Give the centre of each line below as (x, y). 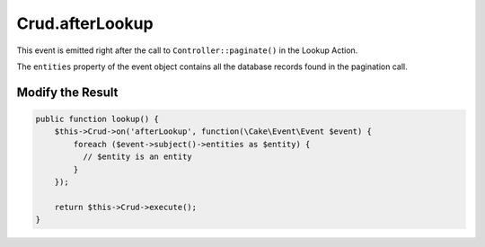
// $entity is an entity (137, 157)
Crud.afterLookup (85, 23)
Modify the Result (67, 92)
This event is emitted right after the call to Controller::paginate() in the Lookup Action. (187, 50)
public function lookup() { (97, 119)
